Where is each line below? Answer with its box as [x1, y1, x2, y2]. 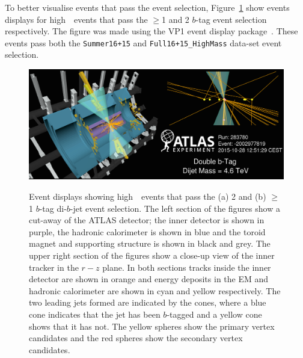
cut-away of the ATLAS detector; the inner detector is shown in [29, 214, 265, 226]
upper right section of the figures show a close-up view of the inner [29, 249, 275, 262]
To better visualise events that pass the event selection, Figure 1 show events [5, 1, 290, 13]
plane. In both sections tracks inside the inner [102, 261, 271, 273]
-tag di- [39, 202, 67, 214]
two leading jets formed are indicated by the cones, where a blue [29, 296, 266, 309]
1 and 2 [161, 13, 189, 25]
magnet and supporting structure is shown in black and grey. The [29, 237, 271, 250]
